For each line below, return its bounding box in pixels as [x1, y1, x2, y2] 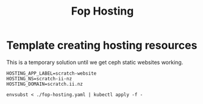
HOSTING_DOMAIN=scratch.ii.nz [6, 81, 84, 87]
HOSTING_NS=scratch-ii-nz [6, 75, 72, 81]
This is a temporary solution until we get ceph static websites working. [6, 58, 183, 66]
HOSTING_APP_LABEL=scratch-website [6, 70, 97, 77]
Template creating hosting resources [6, 38, 198, 52]
